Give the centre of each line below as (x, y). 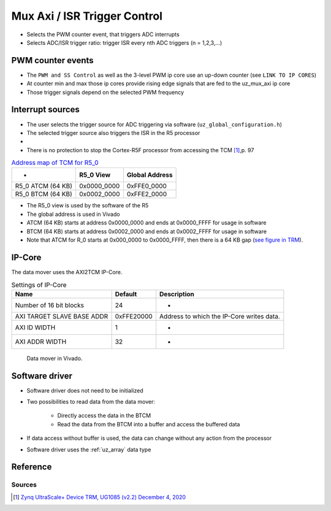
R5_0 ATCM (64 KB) (44, 186)
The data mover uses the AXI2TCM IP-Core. (67, 272)
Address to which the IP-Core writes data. (220, 316)
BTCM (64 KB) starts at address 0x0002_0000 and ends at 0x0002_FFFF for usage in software (146, 231)
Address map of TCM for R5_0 (55, 163)
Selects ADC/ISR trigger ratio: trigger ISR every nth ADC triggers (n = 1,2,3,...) (124, 42)
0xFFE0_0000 (146, 186)
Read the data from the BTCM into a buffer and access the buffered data (149, 424)
